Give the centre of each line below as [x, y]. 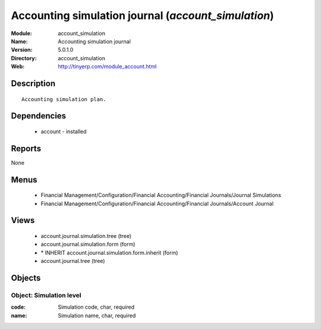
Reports [26, 148]
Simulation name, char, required [97, 315]
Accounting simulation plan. [64, 99]
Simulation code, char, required [96, 307]
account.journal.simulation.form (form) [88, 245]
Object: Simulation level [46, 295]
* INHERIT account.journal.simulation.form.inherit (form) [109, 252]
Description [33, 83]
